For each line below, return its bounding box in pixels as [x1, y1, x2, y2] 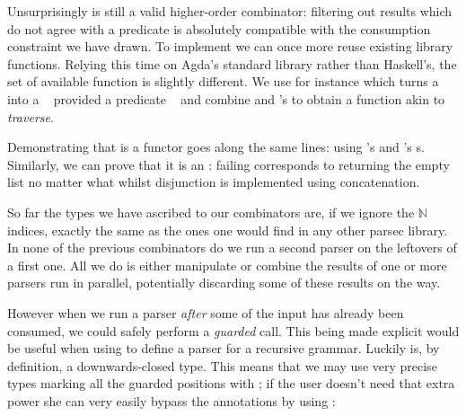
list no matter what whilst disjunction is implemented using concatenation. [7, 173, 420, 191]
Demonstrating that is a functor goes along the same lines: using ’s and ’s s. [7, 137, 425, 156]
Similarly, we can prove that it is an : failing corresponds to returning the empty [7, 155, 450, 173]
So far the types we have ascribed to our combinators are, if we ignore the [7, 202, 415, 221]
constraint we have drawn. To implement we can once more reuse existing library [7, 37, 453, 56]
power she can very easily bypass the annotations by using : [7, 391, 336, 410]
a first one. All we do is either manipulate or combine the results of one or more [7, 255, 447, 274]
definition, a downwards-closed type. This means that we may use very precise [7, 356, 437, 375]
